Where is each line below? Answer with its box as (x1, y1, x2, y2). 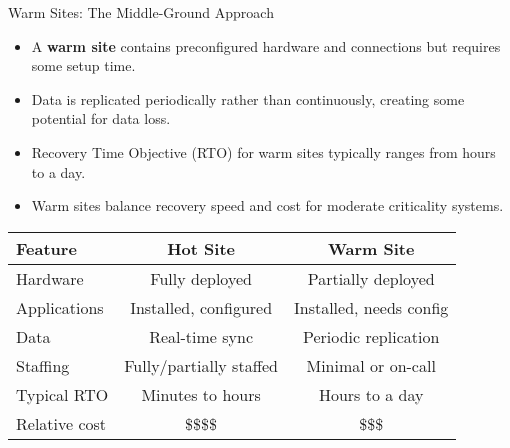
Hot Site (167, 236, 235, 260)
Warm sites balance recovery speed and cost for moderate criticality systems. (31, 195, 504, 216)
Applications (16, 295, 104, 319)
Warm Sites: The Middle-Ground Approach (8, 2, 274, 22)
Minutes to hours (141, 382, 261, 406)
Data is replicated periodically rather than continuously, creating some (31, 88, 465, 109)
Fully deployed (150, 266, 252, 290)
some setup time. (31, 55, 136, 76)
